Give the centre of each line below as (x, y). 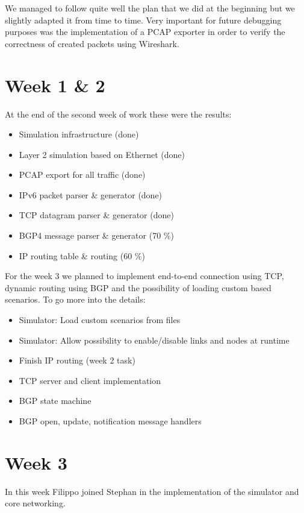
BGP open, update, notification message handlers (110, 421)
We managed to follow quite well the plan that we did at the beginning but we (150, 8)
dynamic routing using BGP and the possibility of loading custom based (138, 287)
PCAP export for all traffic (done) (82, 175)
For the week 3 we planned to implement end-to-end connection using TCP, (144, 276)
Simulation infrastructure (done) (79, 134)
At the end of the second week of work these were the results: (118, 114)
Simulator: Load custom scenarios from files (100, 320)
